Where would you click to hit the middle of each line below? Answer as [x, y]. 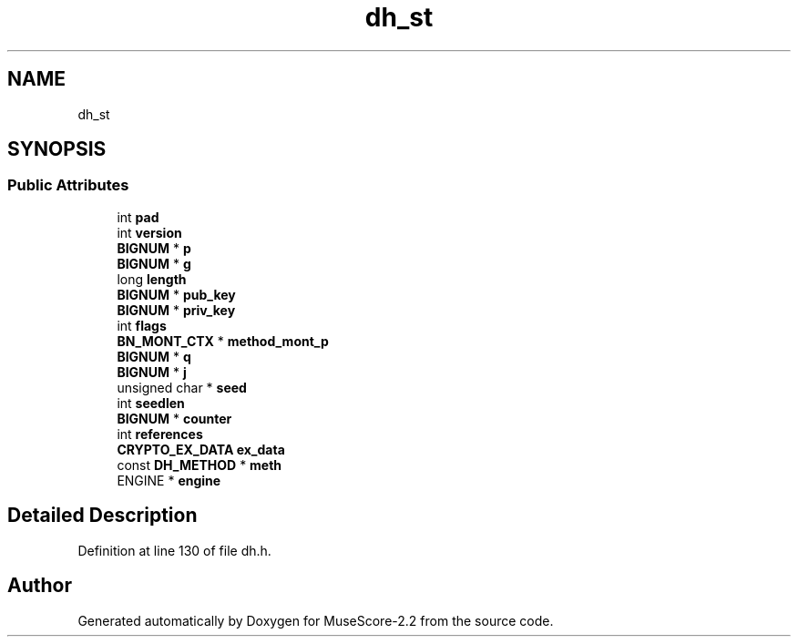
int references [160, 434]
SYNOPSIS [57, 149]
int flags [142, 325]
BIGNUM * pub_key [176, 294]
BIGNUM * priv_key [176, 310]
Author [40, 586]
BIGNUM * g [154, 263]
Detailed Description [102, 516]
